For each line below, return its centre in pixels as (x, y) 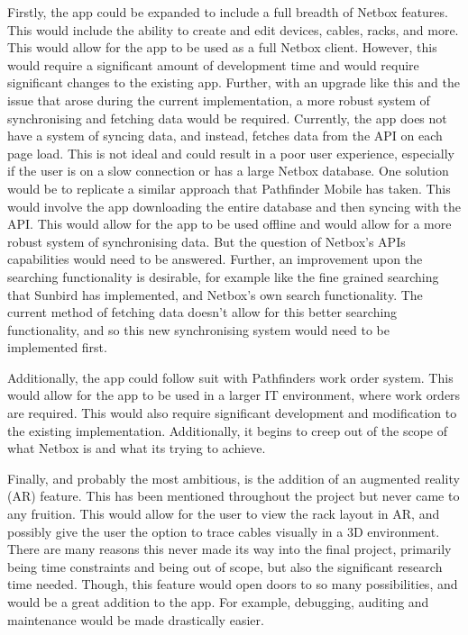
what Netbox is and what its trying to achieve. (137, 448)
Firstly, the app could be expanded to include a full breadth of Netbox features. (228, 12)
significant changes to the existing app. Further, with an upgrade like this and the (234, 82)
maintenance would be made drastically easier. (136, 619)
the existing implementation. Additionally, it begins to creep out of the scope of (227, 430)
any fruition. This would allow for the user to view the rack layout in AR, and (224, 514)
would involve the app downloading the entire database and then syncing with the (234, 206)
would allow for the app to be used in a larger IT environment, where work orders (234, 395)
